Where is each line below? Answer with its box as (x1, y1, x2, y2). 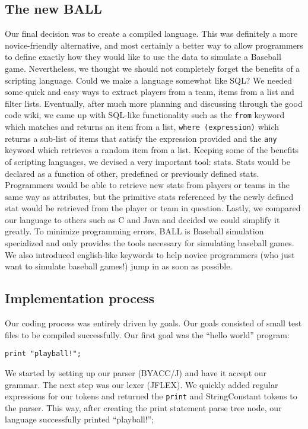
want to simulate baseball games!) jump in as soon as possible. (5, 260, 233, 272)
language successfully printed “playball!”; (5, 413, 154, 425)
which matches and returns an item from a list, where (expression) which (5, 120, 280, 133)
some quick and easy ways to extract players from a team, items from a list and (5, 85, 294, 98)
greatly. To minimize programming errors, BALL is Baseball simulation (5, 225, 264, 237)
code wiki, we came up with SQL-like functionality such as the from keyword (5, 109, 285, 121)
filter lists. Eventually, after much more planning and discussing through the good (5, 97, 303, 109)
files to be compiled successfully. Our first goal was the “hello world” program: (5, 328, 290, 341)
